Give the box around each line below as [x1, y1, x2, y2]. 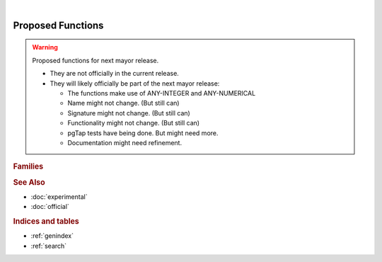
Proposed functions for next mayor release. [32, 56, 159, 64]
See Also [13, 177, 45, 187]
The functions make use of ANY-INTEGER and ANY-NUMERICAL [67, 89, 256, 97]
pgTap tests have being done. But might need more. [67, 128, 219, 137]
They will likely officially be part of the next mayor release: [50, 79, 220, 88]
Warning [32, 43, 58, 52]
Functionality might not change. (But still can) [67, 119, 200, 127]
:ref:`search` [30, 241, 67, 250]
